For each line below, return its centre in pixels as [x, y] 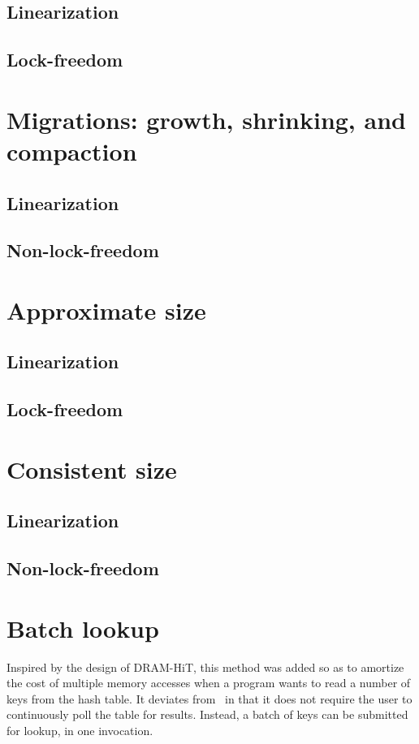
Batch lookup [83, 628]
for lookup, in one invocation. [80, 731]
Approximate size [106, 310]
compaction [72, 151]
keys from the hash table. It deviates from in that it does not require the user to [209, 698]
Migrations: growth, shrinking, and [206, 119]
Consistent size [92, 469]
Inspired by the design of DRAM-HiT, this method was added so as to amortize [205, 667]
